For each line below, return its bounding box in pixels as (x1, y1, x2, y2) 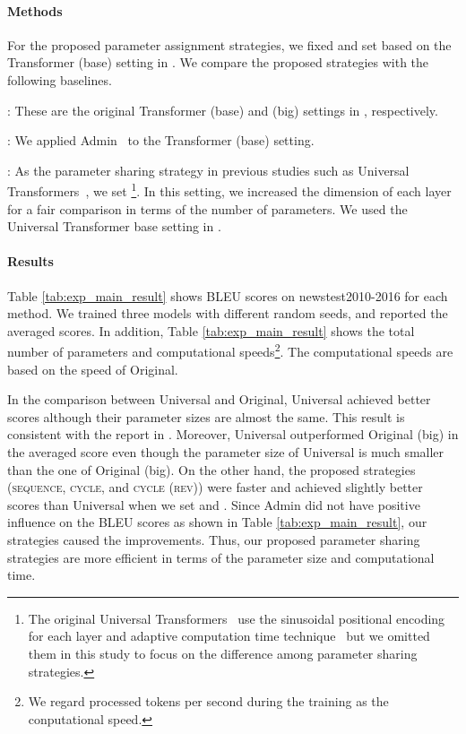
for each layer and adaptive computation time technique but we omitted (28, 626, 430, 645)
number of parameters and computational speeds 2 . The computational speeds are (7, 340, 453, 361)
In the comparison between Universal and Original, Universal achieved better (7, 390, 431, 409)
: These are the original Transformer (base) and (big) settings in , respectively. (7, 100, 438, 119)
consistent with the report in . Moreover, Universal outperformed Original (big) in (7, 425, 459, 444)
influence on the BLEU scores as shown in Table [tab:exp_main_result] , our (7, 513, 427, 531)
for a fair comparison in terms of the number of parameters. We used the (7, 199, 408, 218)
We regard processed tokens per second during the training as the (28, 692, 389, 711)
